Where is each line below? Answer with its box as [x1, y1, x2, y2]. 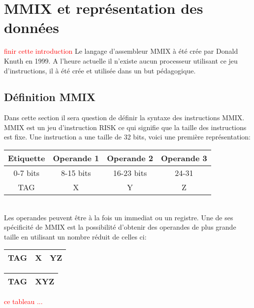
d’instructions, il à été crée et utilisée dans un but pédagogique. [4, 65, 196, 75]
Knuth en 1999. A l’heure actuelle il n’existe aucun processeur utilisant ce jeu [4, 55, 238, 66]
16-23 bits [113, 167, 147, 179]
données [4, 17, 60, 37]
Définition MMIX [4, 89, 96, 104]
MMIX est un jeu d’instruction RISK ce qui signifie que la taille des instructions [4, 122, 247, 132]
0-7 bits [13, 167, 39, 179]
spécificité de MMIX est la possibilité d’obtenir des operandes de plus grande [4, 222, 236, 232]
